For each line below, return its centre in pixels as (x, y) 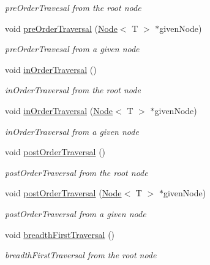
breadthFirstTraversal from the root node (81, 255)
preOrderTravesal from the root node (73, 7)
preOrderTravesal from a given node (72, 49)
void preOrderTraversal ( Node (61, 28)
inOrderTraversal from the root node (73, 90)
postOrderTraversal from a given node (76, 213)
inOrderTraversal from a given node (72, 131)
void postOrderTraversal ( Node (63, 193)
